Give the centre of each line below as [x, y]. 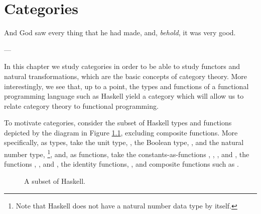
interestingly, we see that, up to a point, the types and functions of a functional [126, 86]
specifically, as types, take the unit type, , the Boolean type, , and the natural [124, 142]
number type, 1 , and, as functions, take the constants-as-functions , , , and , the [127, 153]
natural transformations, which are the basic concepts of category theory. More [125, 76]
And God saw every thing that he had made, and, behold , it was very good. [120, 32]
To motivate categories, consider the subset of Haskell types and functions [118, 123]
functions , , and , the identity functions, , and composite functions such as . [121, 164]
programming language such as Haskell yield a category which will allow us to [124, 96]
